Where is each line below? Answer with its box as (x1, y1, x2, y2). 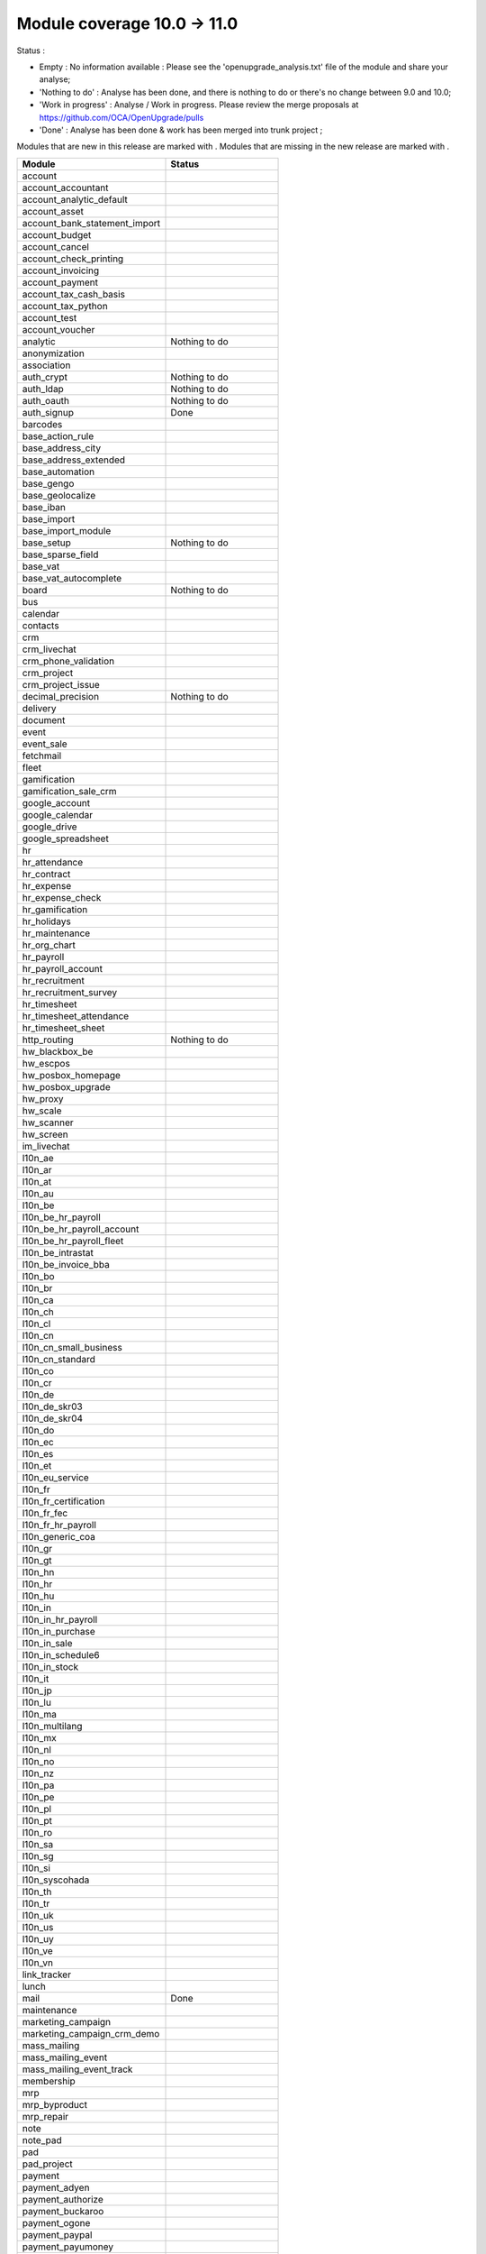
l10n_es (22, 1447, 54, 1460)
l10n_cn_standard (22, 1352, 96, 1365)
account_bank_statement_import (22, 216, 161, 229)
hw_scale (22, 1104, 62, 1117)
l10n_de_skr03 (22, 1400, 83, 1413)
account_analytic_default (22, 193, 128, 206)
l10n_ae (22, 1151, 54, 1164)
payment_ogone (22, 2216, 91, 2229)
